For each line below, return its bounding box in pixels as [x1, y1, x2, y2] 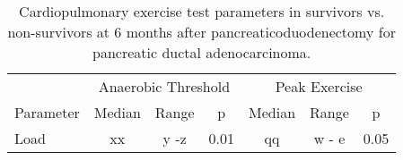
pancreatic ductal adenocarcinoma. [92, 42, 311, 63]
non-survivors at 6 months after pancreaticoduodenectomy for [7, 21, 396, 42]
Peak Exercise [275, 76, 363, 97]
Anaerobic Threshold [98, 76, 231, 97]
